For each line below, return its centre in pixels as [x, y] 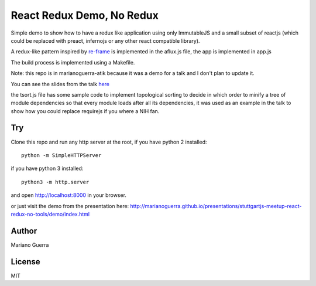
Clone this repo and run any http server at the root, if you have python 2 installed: [109, 142]
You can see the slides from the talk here [60, 84]
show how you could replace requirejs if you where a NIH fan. [85, 111]
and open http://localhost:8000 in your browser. [69, 195]
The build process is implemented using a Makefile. [73, 62]
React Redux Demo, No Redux [85, 15]
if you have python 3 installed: [47, 168]
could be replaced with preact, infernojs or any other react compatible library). [105, 40]
